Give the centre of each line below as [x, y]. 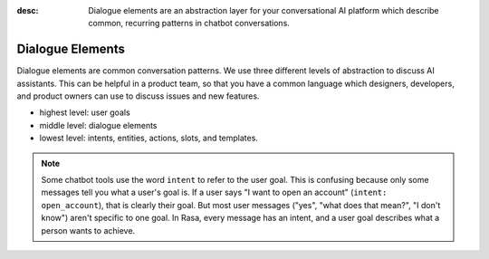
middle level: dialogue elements [98, 125]
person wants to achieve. [88, 230]
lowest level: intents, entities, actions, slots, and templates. [149, 138]
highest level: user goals [85, 112]
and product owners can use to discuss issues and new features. [138, 96]
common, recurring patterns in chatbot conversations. [189, 24]
